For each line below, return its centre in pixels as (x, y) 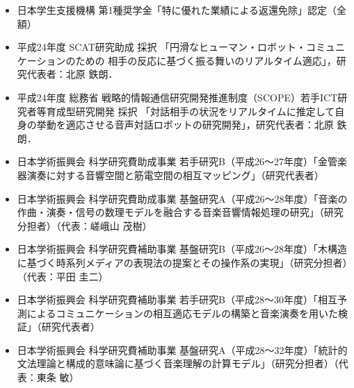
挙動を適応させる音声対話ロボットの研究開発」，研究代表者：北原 (185, 125)
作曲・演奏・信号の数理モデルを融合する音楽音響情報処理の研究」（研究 (180, 212)
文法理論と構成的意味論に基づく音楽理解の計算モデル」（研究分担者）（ (178, 363)
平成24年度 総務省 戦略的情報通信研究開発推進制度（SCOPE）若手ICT (177, 97)
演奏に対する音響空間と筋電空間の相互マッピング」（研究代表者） (175, 175)
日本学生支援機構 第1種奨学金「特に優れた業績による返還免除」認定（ (177, 10)
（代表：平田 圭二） (63, 276)
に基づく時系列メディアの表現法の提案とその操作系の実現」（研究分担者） (182, 262)
